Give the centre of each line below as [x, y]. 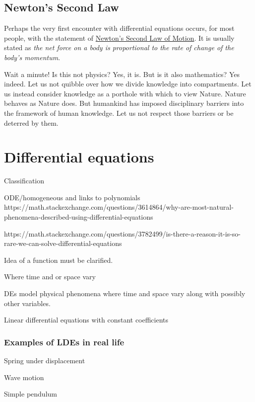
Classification [24, 181]
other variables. [27, 303]
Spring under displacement [45, 361]
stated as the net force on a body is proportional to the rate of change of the [119, 47]
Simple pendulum [31, 394]
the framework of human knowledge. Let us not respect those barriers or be [119, 113]
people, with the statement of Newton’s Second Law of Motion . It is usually [119, 38]
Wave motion [24, 377]
